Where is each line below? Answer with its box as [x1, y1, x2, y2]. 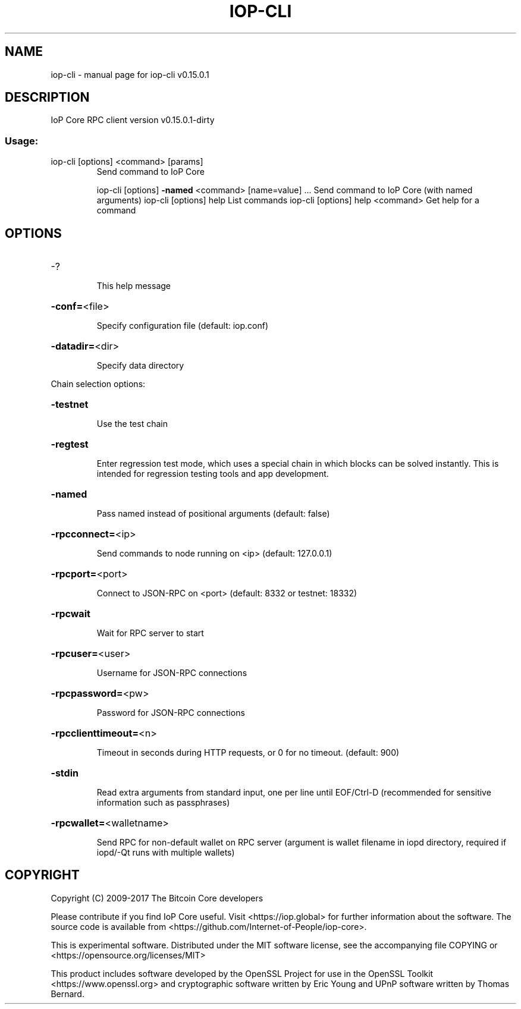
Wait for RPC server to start [96, 628, 204, 639]
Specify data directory [96, 360, 184, 371]
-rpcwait [51, 608, 90, 620]
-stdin [51, 767, 79, 779]
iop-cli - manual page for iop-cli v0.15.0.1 [51, 69, 209, 80]
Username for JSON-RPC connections [96, 668, 247, 678]
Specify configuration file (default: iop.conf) [96, 320, 269, 331]
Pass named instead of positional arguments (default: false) [96, 508, 330, 519]
